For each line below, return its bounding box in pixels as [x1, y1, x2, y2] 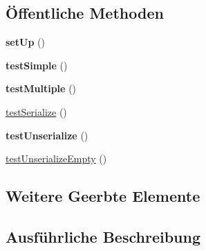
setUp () [6, 35, 45, 49]
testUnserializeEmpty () [6, 151, 107, 166]
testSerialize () [6, 104, 67, 119]
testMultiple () [6, 81, 77, 96]
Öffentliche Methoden [6, 2, 164, 24]
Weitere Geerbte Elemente [6, 185, 200, 207]
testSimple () [6, 58, 68, 72]
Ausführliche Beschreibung [6, 225, 200, 247]
